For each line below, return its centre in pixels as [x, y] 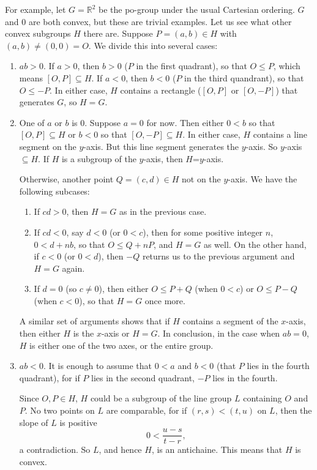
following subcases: [54, 191]
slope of [34, 422]
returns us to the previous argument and [218, 256]
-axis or [115, 333]
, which [287, 66]
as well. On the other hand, [255, 244]
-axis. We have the [263, 179]
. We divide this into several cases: [153, 45]
